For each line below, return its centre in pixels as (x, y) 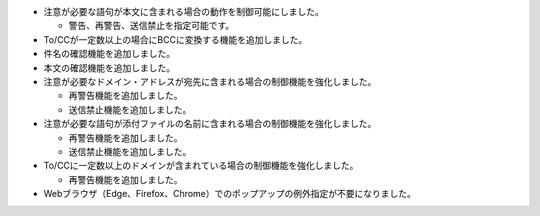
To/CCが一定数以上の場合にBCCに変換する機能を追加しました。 (175, 39)
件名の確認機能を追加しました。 (109, 54)
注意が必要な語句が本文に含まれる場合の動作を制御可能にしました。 (183, 11)
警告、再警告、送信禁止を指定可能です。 (151, 26)
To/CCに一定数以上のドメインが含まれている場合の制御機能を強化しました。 (201, 166)
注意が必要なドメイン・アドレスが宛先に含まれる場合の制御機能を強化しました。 (210, 81)
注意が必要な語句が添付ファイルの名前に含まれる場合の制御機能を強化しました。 (210, 124)
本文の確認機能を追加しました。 (109, 67)
